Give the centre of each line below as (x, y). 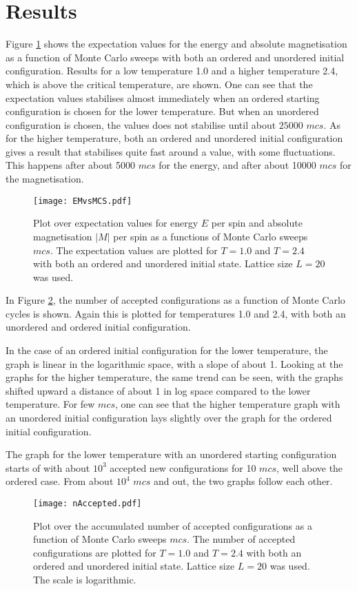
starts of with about (48, 467)
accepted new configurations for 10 (183, 467)
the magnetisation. (45, 179)
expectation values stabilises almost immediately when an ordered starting (163, 97)
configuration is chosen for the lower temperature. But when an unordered (162, 111)
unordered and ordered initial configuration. (98, 327)
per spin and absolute (257, 223)
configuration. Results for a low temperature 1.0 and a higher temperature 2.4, (172, 71)
